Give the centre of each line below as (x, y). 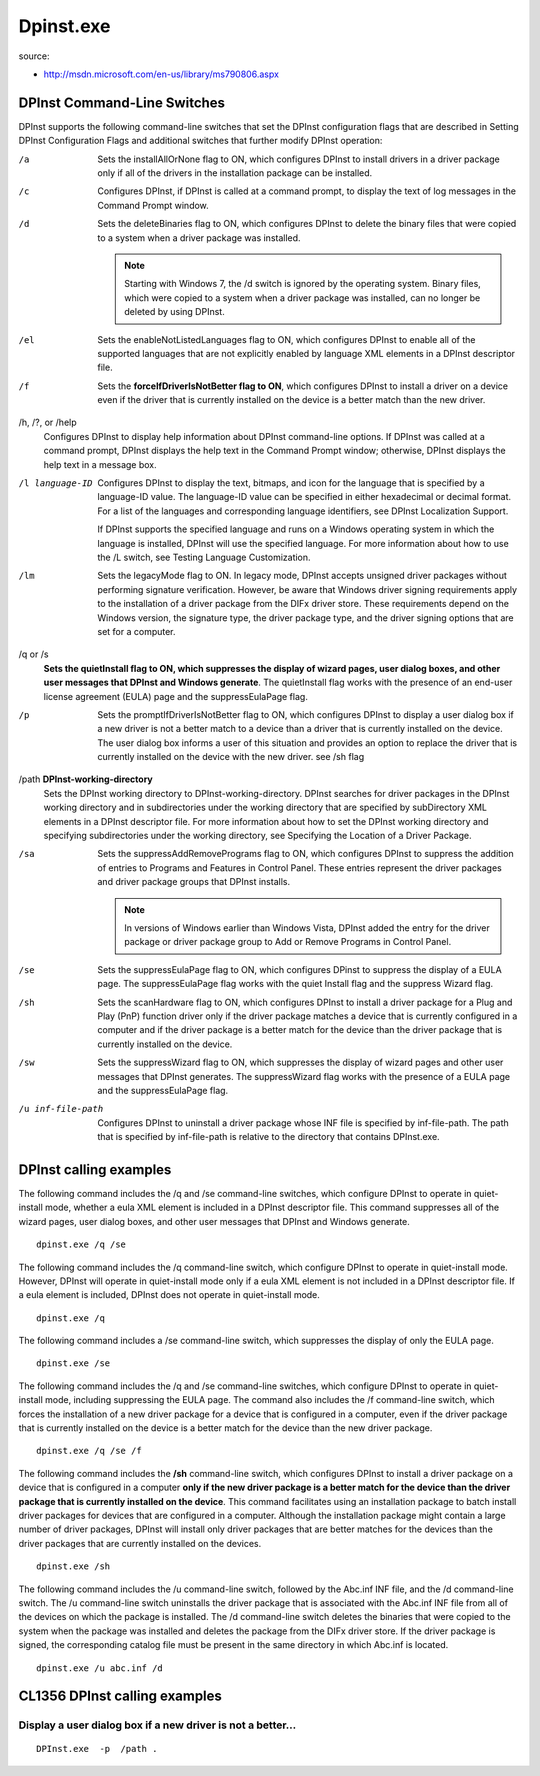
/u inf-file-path (61, 1109)
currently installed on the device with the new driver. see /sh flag (231, 757)
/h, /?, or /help (47, 422)
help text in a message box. (100, 464)
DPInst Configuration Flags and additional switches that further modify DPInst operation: (200, 141)
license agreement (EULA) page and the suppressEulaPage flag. (176, 696)
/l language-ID (56, 483)
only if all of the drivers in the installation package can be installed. (235, 173)
